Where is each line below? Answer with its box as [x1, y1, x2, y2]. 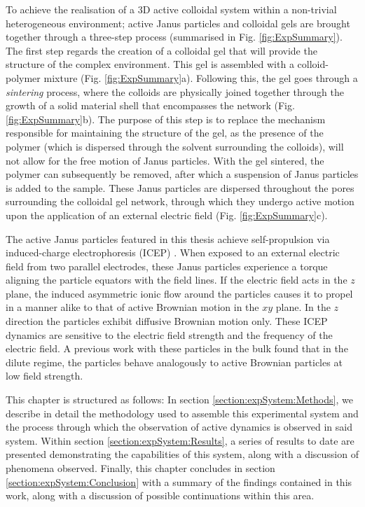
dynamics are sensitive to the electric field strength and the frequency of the [6, 327, 333, 342]
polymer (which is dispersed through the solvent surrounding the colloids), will [6, 139, 344, 153]
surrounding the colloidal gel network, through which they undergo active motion [6, 194, 354, 209]
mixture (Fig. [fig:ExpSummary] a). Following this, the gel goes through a [43, 70, 358, 85]
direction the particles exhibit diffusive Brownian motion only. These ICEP [6, 314, 328, 328]
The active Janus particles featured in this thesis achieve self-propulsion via [6, 231, 330, 246]
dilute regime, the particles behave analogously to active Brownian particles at [6, 354, 343, 369]
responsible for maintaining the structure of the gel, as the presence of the [6, 125, 324, 140]
